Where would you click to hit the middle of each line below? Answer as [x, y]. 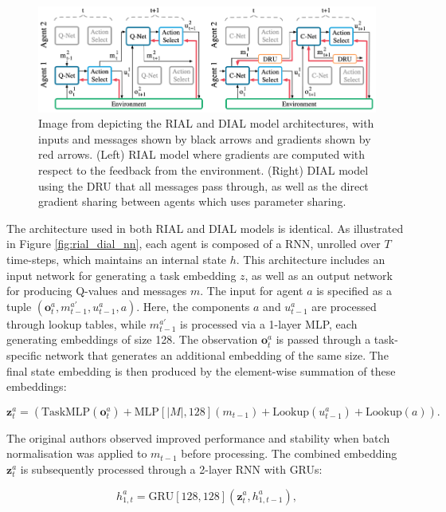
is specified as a [354, 291]
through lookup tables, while [76, 323]
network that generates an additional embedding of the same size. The [217, 354]
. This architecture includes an [311, 259]
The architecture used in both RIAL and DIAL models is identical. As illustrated [205, 228]
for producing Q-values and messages [97, 291]
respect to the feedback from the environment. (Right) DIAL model [203, 170]
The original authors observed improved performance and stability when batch [198, 437]
